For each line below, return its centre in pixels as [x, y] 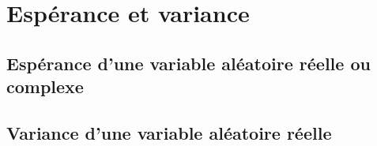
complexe [45, 86]
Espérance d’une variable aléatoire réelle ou [188, 63]
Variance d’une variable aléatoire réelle [169, 132]
